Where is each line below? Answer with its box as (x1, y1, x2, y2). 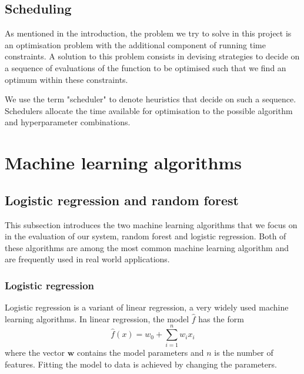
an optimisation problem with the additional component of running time (5, 38, 266, 51)
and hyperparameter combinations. (5, 116, 131, 128)
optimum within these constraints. (5, 73, 128, 85)
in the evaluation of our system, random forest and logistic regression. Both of (5, 230, 286, 242)
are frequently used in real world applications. (5, 253, 170, 265)
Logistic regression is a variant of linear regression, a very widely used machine (5, 301, 289, 313)
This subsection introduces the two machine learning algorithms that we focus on (5, 218, 298, 231)
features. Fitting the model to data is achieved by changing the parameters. (5, 358, 277, 370)
